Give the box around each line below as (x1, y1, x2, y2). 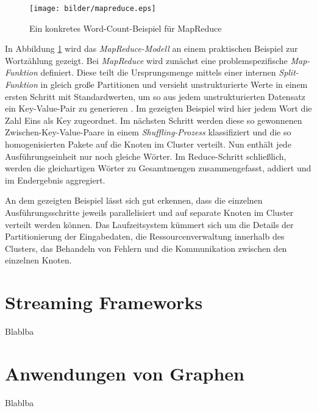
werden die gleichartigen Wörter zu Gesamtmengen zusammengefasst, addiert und (5, 162, 312, 174)
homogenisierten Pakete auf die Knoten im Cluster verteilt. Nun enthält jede (5, 138, 291, 150)
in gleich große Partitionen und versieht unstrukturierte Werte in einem (40, 78, 308, 91)
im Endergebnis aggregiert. (5, 173, 105, 186)
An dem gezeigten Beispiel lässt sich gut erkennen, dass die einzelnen (5, 194, 263, 207)
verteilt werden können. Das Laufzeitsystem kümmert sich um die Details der (5, 218, 294, 231)
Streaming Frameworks (5, 290, 203, 315)
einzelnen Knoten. (5, 254, 72, 266)
